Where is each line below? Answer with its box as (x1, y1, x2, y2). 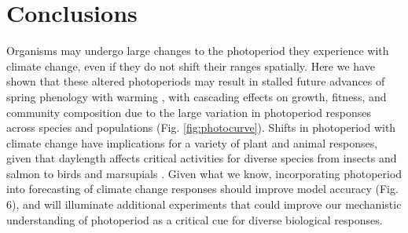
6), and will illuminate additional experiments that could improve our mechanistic (6, 196, 402, 213)
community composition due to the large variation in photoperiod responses (6, 104, 372, 120)
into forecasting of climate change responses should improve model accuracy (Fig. (6, 180, 399, 197)
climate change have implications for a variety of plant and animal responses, (6, 134, 378, 151)
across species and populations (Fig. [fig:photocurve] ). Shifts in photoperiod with (6, 119, 396, 136)
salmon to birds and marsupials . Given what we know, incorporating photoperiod (6, 165, 402, 181)
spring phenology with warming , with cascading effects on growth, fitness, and (6, 88, 387, 104)
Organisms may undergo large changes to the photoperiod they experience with (6, 42, 389, 59)
